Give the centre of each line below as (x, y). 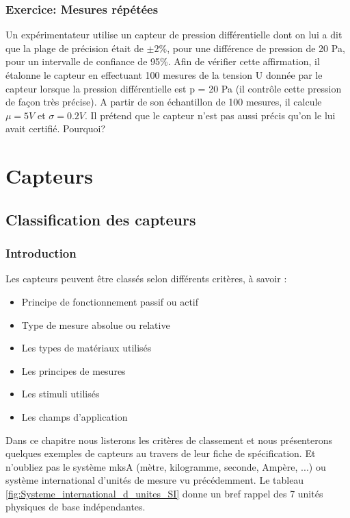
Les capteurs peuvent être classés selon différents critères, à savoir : (146, 279)
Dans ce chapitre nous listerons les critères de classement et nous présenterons (169, 440)
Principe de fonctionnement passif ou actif (110, 301)
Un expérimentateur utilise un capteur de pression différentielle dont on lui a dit (174, 35)
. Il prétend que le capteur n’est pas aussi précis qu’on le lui (210, 115)
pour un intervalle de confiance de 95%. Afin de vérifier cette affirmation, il (163, 61)
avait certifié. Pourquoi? (56, 128)
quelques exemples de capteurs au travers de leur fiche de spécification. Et (161, 453)
